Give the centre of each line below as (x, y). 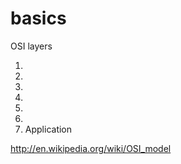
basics (38, 18)
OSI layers (31, 46)
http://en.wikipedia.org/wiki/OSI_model (91, 148)
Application (48, 129)
